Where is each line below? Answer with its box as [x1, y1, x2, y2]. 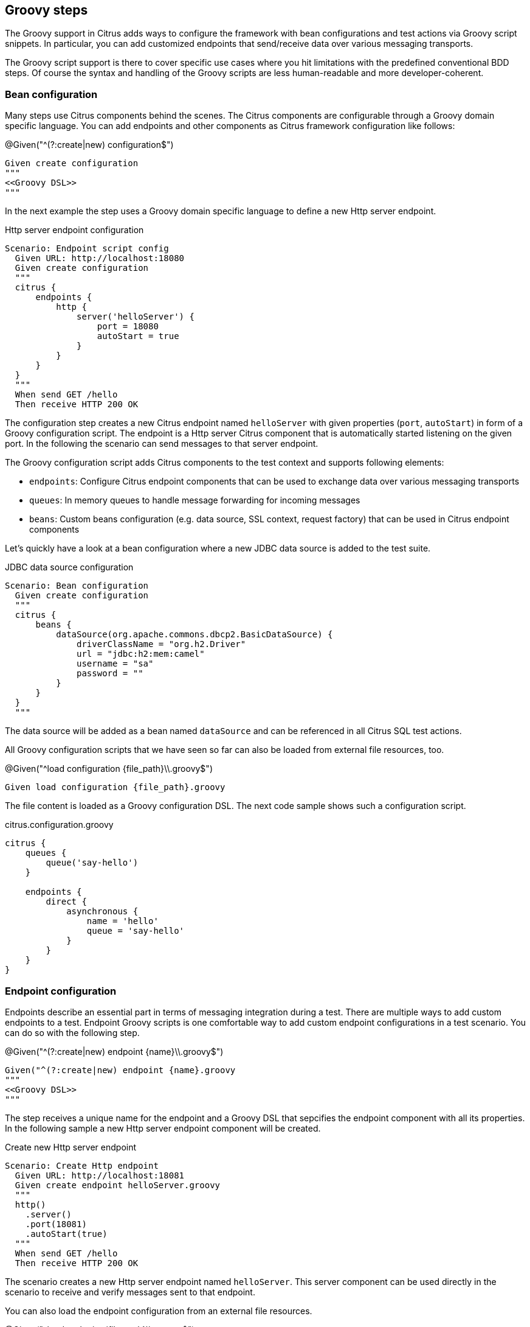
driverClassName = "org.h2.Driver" [77, 639, 246, 649]
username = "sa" [77, 659, 154, 669]
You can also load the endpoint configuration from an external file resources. [5, 1305, 312, 1316]
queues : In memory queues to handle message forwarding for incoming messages [29, 495, 360, 506]
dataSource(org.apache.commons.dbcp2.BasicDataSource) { [56, 629, 333, 640]
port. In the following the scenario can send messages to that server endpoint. [5, 438, 318, 449]
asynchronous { [66, 906, 139, 917]
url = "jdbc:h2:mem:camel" [77, 649, 205, 659]
